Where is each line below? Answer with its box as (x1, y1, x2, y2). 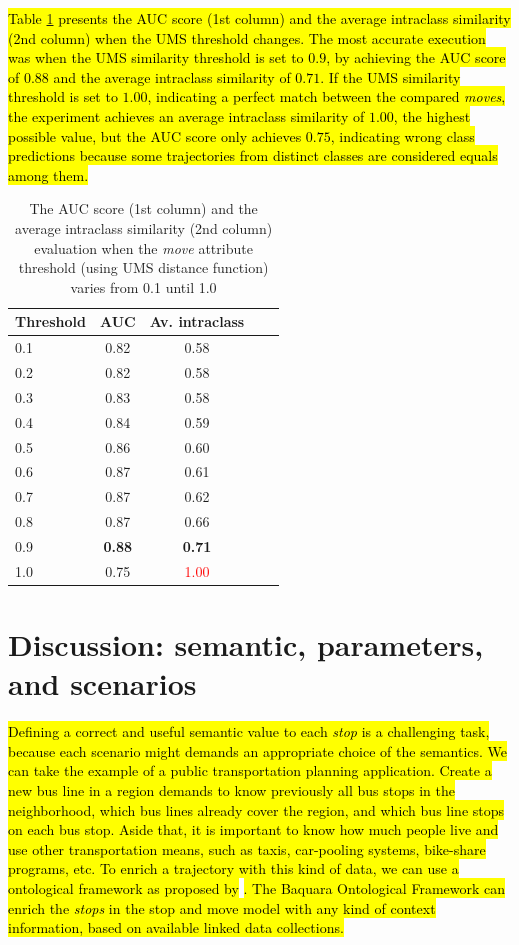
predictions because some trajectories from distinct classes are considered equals (8, 145, 498, 166)
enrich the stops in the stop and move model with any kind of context (8, 897, 436, 918)
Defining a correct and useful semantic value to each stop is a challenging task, (8, 721, 490, 742)
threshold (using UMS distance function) (18, 257, 269, 278)
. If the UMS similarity (320, 66, 461, 87)
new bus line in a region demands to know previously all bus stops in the (8, 779, 455, 800)
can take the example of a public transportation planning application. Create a (8, 760, 492, 781)
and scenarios (8, 663, 197, 704)
